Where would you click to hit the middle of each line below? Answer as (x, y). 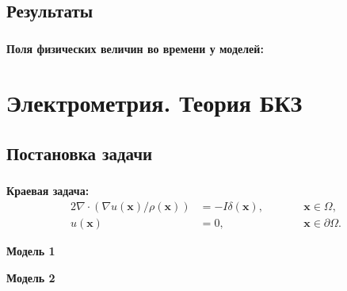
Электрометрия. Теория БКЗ (154, 103)
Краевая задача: (48, 191)
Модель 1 (31, 251)
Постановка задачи (80, 153)
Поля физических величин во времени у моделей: (135, 48)
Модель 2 (31, 277)
